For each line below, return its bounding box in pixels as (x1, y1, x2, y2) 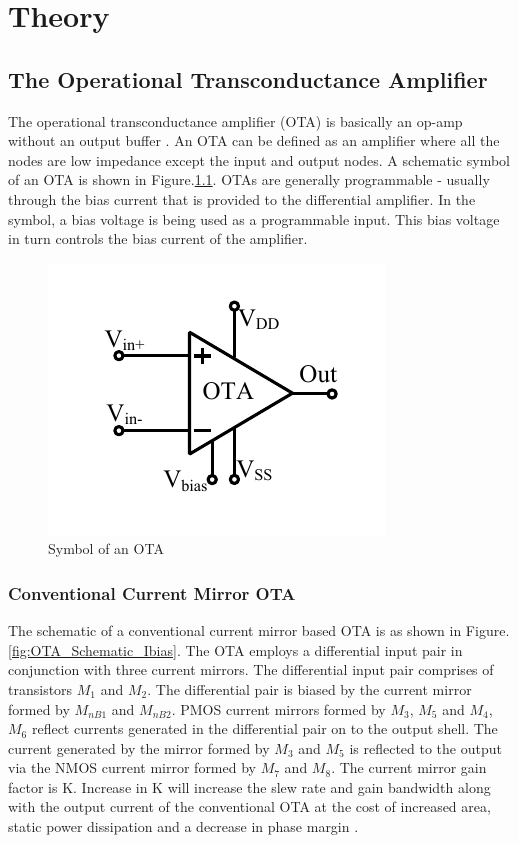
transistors (8, 678, 73, 699)
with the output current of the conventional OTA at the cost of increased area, (8, 796, 491, 817)
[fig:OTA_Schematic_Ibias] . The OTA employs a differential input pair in (8, 639, 463, 660)
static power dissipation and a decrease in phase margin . (8, 816, 359, 837)
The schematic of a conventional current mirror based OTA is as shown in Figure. (8, 620, 510, 641)
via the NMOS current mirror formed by (8, 757, 256, 778)
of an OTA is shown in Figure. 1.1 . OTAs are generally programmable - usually (8, 169, 490, 190)
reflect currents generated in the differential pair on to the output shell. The (31, 718, 498, 739)
